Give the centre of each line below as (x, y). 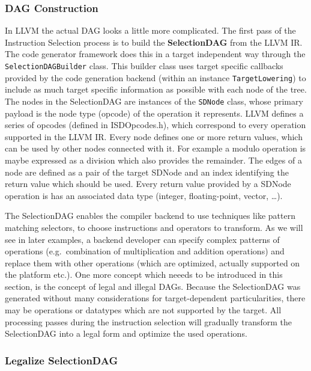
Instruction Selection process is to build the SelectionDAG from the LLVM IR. (154, 42)
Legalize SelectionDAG (62, 360)
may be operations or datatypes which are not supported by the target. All (143, 310)
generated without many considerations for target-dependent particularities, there (155, 298)
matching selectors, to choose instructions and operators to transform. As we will (154, 227)
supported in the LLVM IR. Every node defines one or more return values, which (154, 136)
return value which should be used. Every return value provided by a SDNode (148, 184)
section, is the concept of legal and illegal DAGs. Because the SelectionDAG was (153, 286)
